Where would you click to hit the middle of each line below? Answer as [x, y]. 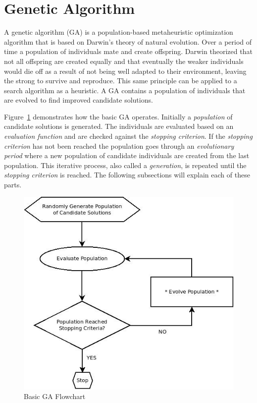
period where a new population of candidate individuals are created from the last [127, 155]
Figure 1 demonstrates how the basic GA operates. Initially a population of [118, 116]
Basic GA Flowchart [55, 396]
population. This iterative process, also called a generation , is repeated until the [125, 165]
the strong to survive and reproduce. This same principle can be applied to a [121, 81]
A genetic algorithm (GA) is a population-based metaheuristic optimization [119, 32]
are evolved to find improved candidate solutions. [78, 100]
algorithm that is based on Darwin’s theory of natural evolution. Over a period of [128, 41]
